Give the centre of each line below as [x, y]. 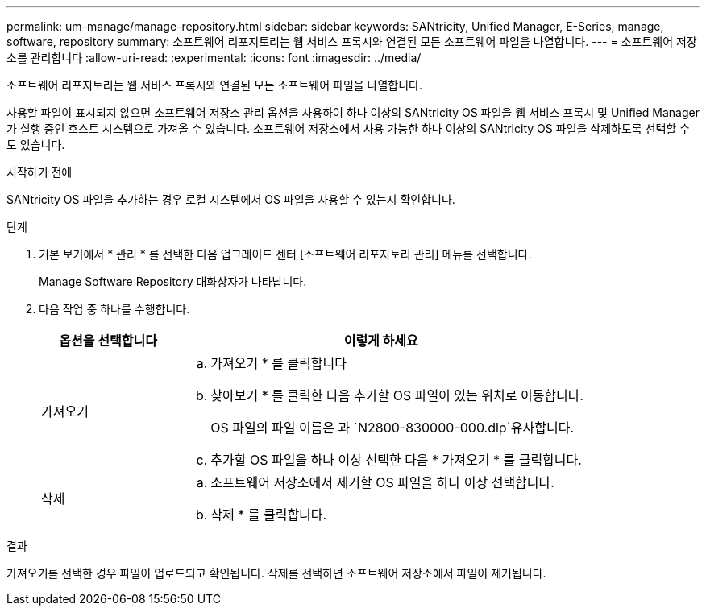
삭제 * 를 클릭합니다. [269, 515]
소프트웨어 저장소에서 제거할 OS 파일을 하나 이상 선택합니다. [382, 482]
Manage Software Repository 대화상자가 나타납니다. [173, 281]
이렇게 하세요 [381, 341]
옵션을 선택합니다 [108, 341]
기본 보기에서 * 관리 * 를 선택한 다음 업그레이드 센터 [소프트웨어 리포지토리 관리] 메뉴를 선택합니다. [285, 254]
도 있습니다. [36, 145]
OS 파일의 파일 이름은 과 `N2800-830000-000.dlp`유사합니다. [392, 428]
